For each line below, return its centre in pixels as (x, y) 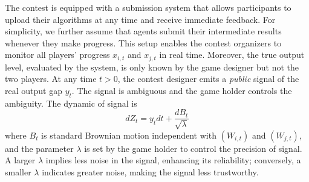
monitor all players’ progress (57, 55)
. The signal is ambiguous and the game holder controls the (182, 91)
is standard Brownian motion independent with (129, 135)
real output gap (34, 91)
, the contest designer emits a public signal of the (208, 79)
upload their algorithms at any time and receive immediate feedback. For (140, 19)
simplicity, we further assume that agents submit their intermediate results (143, 31)
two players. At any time (51, 79)
